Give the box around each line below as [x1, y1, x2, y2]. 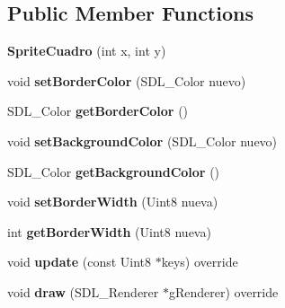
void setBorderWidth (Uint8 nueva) [7, 192, 218, 211]
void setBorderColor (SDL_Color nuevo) [7, 71, 246, 90]
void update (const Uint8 [7, 252, 152, 271]
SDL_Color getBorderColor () [7, 101, 189, 120]
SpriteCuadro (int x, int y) [7, 41, 166, 60]
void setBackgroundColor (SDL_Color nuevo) [7, 131, 278, 150]
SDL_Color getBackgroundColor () [7, 162, 220, 180]
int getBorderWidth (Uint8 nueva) [7, 222, 211, 241]
